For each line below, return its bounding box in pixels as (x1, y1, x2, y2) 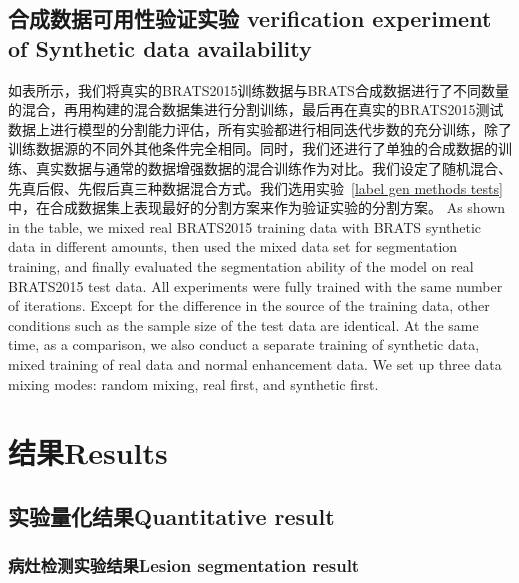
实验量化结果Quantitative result (8, 500, 335, 531)
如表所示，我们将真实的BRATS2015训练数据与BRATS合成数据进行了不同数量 (8, 79, 509, 100)
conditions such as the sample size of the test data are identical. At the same (8, 314, 479, 335)
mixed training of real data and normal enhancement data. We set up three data (8, 353, 502, 374)
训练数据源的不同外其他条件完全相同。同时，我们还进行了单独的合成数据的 (8, 138, 498, 159)
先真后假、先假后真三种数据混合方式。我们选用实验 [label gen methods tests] (8, 177, 503, 198)
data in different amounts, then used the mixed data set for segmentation (8, 236, 458, 257)
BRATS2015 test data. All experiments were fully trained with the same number (8, 275, 503, 296)
